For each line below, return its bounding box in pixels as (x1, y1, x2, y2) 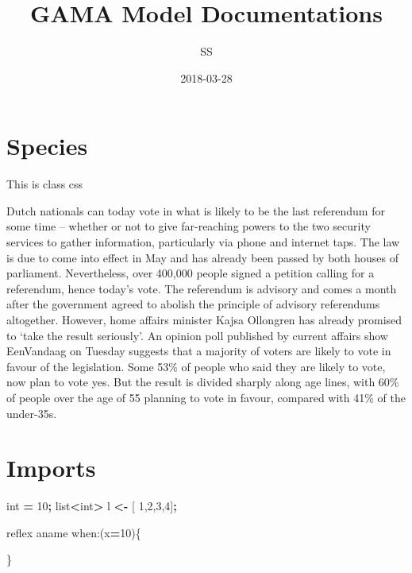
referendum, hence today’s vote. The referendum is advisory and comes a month (6, 280, 397, 296)
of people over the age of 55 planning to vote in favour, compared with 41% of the (6, 389, 406, 405)
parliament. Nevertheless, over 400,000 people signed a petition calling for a (6, 265, 375, 281)
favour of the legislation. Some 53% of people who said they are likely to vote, (6, 358, 386, 374)
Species (6, 130, 88, 162)
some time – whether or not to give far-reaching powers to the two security (6, 218, 371, 234)
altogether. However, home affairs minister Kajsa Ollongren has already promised (6, 312, 402, 327)
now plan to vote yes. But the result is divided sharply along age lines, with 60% (6, 374, 399, 390)
